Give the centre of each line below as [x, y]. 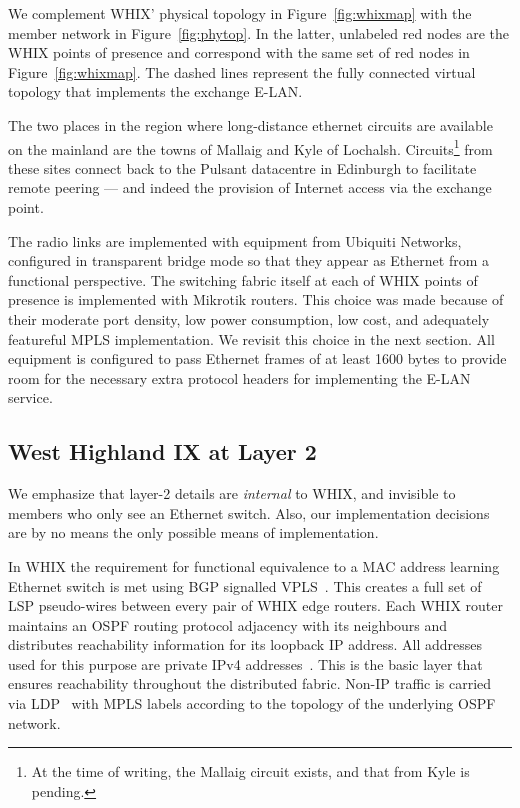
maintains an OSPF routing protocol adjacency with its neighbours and [228, 624]
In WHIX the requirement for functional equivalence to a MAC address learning [254, 565]
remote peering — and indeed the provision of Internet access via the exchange [250, 187]
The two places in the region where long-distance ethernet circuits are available [250, 124]
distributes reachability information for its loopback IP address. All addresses [245, 644]
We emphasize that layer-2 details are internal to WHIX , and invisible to [232, 493]
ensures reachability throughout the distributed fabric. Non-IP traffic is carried [250, 683]
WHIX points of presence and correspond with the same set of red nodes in [239, 52]
